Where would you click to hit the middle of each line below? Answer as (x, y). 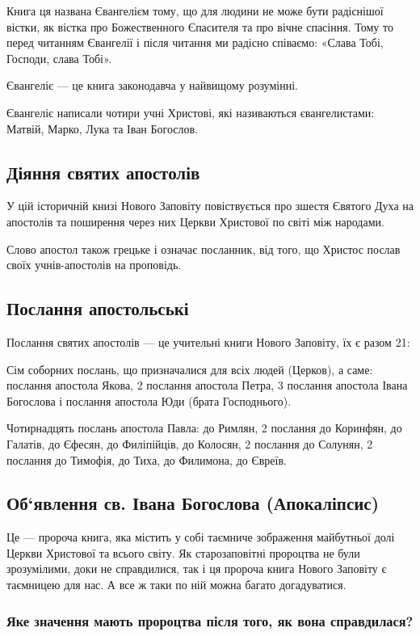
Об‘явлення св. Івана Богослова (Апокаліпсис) (193, 503)
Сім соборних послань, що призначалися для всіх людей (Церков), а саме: (190, 369)
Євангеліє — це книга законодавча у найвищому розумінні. (152, 85)
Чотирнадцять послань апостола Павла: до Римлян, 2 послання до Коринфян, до (204, 428)
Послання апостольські (98, 308)
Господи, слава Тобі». (59, 58)
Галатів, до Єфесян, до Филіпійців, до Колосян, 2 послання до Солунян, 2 (190, 443)
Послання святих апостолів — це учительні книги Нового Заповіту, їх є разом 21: (208, 341)
